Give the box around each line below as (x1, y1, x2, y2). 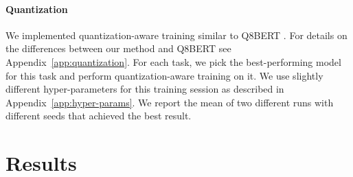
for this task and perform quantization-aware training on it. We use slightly (5, 68, 323, 82)
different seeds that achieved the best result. (5, 108, 192, 123)
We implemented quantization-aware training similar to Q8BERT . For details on (5, 27, 348, 42)
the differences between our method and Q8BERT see (5, 41, 231, 56)
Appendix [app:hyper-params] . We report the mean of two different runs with (5, 95, 334, 109)
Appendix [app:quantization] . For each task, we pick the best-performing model (5, 54, 341, 69)
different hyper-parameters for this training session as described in (5, 82, 284, 96)
